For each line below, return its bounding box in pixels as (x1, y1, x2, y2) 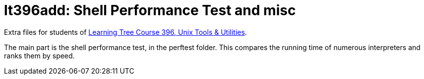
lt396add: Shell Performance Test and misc (4, 2, 296, 19)
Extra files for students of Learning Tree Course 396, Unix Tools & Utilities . (4, 27, 247, 36)
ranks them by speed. (4, 51, 75, 60)
